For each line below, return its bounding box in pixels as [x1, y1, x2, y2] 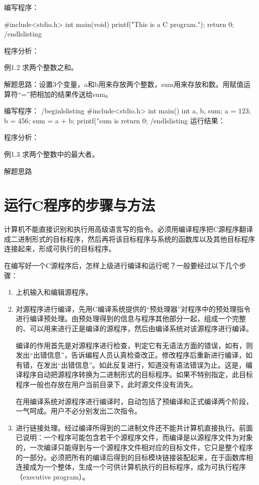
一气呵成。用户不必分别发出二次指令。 [15, 406, 141, 416]
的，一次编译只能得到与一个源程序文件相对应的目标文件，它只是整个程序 [15, 442, 253, 452]
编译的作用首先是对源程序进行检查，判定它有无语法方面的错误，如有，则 [15, 340, 253, 350]
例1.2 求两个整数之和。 [4, 62, 78, 72]
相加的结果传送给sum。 [37, 88, 113, 99]
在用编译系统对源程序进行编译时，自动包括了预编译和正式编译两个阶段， [15, 396, 253, 406]
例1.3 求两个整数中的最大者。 [4, 148, 99, 159]
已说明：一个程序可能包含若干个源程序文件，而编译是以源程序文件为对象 [15, 432, 253, 443]
